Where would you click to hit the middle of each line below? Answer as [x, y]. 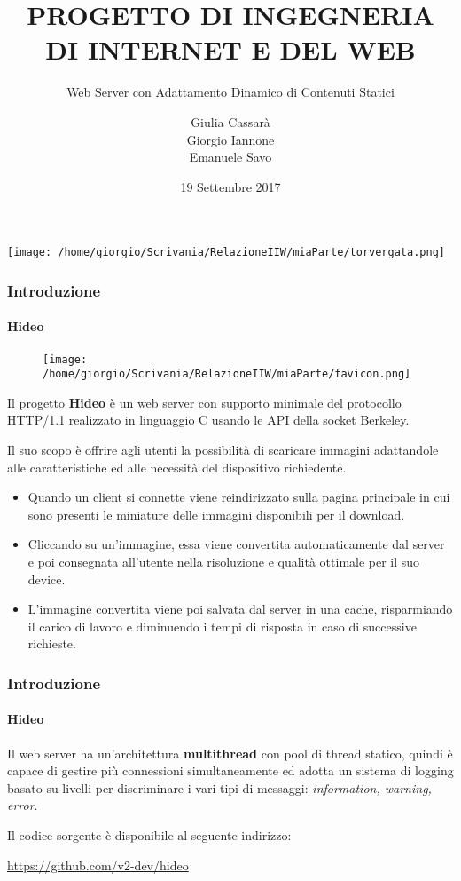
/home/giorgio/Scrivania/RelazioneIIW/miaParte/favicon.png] [227, 374]
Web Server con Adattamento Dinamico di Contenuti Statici [230, 92]
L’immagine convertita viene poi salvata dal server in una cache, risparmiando [240, 609]
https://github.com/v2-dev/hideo [98, 865]
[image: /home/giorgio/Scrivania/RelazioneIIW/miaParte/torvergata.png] [226, 253]
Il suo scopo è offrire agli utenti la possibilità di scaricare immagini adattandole [223, 450]
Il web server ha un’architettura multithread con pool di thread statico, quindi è [230, 753]
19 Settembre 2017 [230, 186]
